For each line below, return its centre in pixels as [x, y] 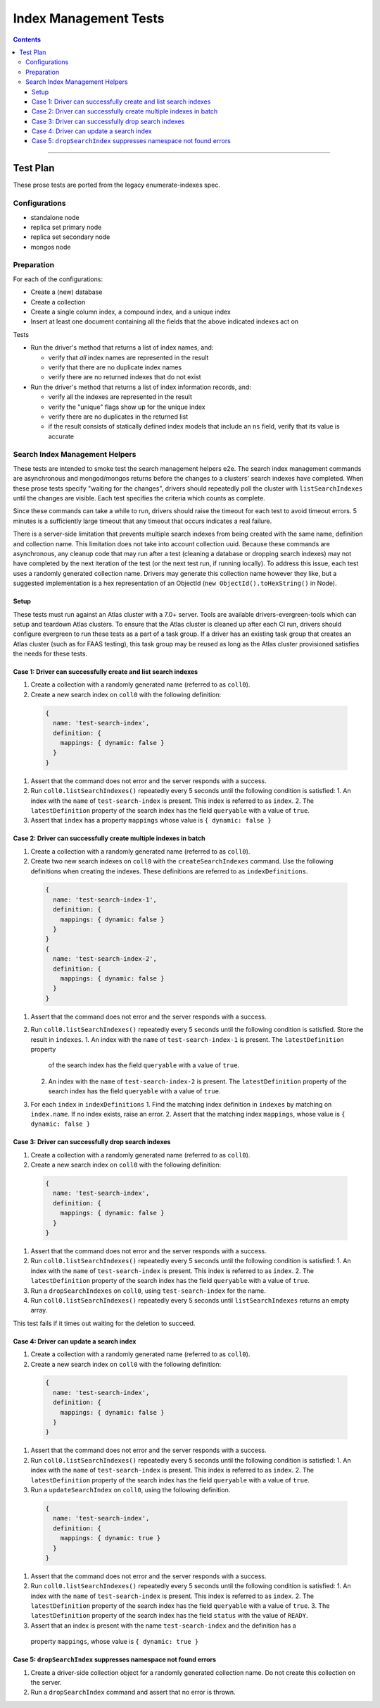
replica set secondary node [70, 237]
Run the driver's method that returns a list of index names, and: [122, 348]
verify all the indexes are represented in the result [120, 397]
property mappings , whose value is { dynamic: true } [115, 1642]
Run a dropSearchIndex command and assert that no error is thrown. [133, 1692]
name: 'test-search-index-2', [105, 959]
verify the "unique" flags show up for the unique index [127, 407]
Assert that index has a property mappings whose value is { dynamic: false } [151, 821]
